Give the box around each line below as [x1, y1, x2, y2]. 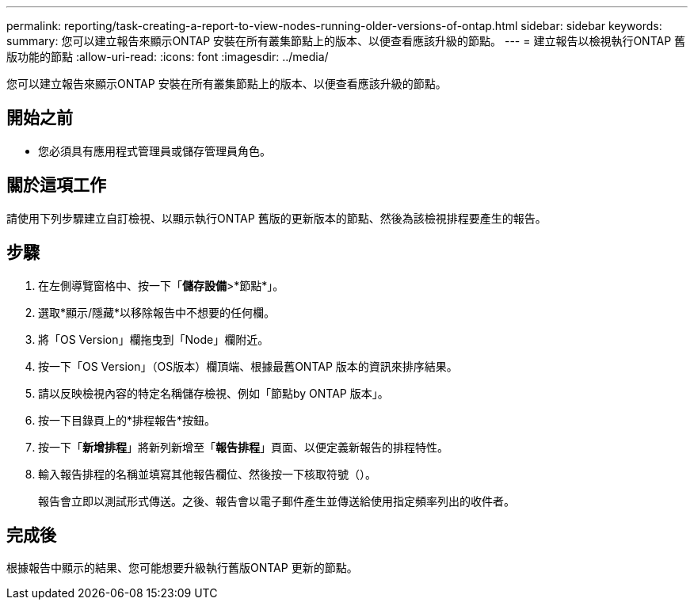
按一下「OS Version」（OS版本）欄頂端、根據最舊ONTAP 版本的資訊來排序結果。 [38, 359, 458, 373]
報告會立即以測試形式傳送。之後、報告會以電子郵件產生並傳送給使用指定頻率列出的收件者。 [38, 494, 515, 508]
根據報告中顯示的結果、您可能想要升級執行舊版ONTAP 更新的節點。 [6, 561, 358, 575]
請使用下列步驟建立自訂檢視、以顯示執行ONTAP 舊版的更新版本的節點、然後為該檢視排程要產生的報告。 [6, 211, 547, 225]
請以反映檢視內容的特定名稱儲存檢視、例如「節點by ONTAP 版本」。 [38, 386, 389, 400]
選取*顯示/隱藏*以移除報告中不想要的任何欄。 [38, 305, 276, 319]
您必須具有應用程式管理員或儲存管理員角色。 [38, 143, 271, 158]
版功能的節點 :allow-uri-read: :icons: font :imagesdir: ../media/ [6, 50, 329, 63]
